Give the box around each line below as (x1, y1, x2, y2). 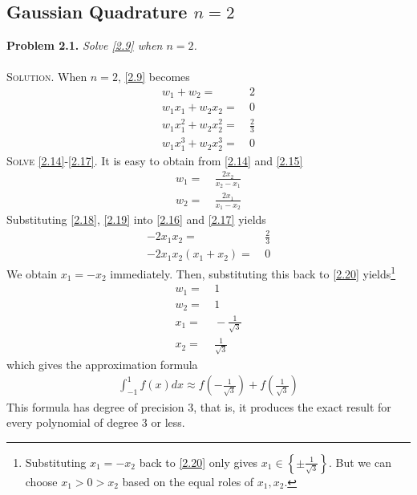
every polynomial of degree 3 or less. (6, 414, 185, 431)
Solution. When (6, 68, 87, 85)
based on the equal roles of (122, 473, 254, 489)
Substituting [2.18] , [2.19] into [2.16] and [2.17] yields (6, 211, 266, 228)
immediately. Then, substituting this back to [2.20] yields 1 (110, 263, 396, 282)
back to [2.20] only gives (139, 453, 258, 470)
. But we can (329, 453, 391, 470)
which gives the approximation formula (6, 355, 198, 372)
